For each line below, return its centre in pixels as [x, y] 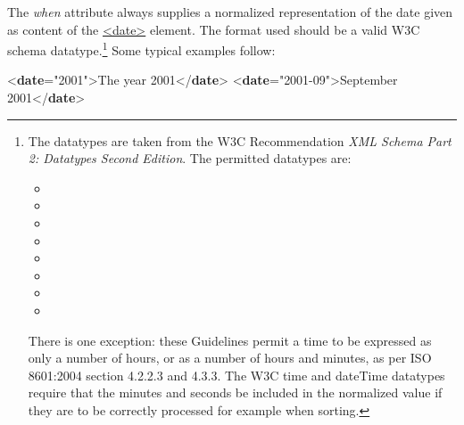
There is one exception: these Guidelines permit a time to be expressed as [230, 340]
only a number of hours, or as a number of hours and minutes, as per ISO [230, 358]
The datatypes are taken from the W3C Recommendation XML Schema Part [240, 140]
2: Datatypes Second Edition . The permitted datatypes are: [190, 158]
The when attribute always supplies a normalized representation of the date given [230, 12]
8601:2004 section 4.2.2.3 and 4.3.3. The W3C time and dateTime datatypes [236, 375]
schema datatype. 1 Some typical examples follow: [141, 49]
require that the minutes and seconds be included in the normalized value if [235, 392]
